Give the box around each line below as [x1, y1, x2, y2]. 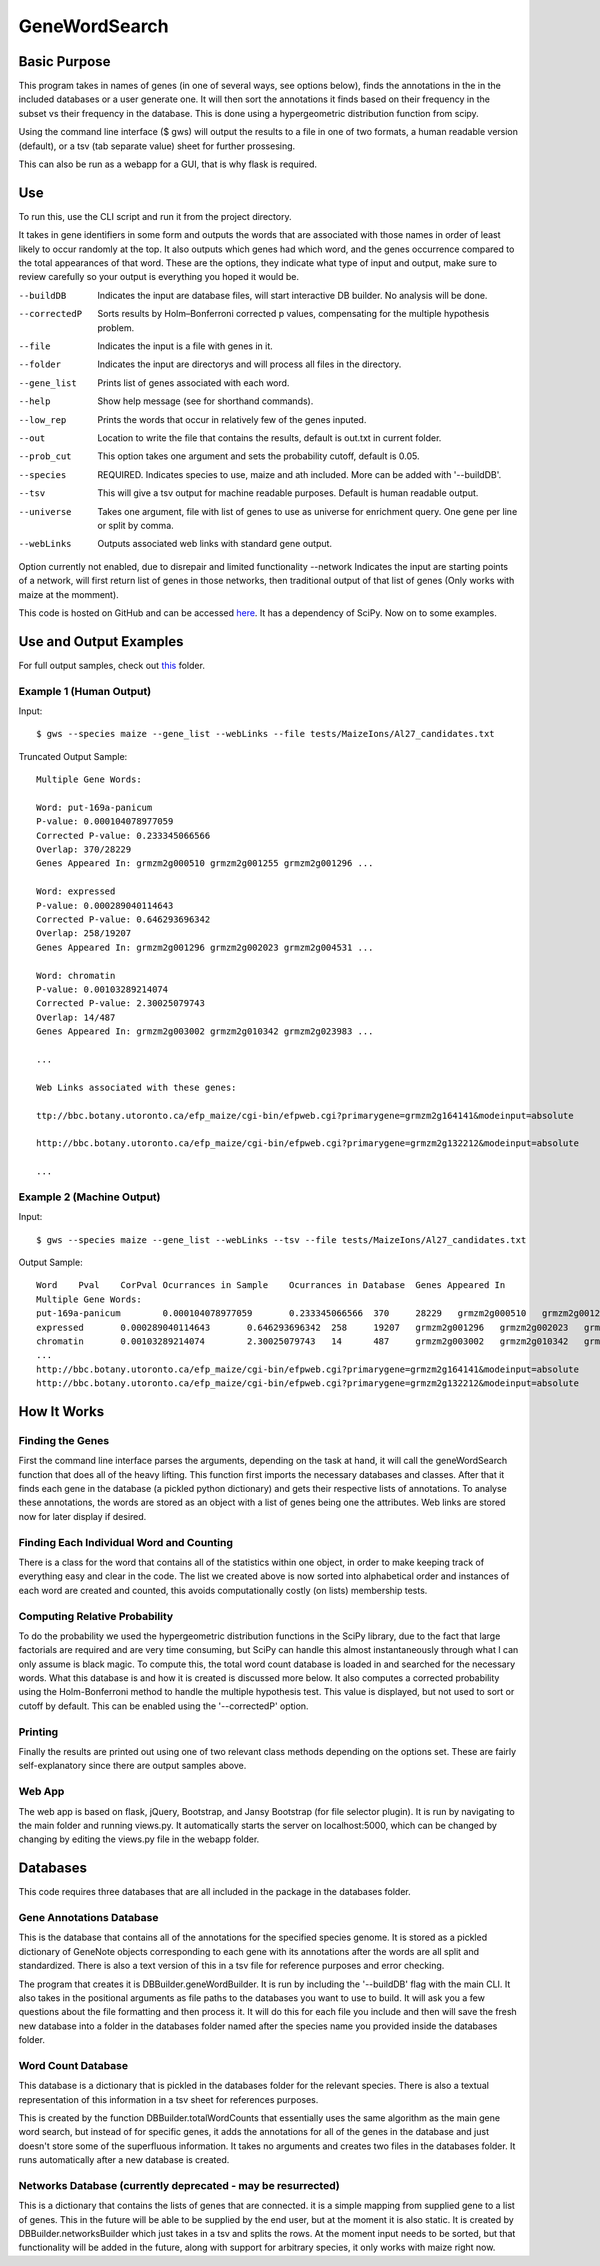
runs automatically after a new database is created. [18, 2154, 230, 2166]
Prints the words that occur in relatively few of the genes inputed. [97, 413, 367, 425]
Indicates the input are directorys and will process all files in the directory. [97, 358, 402, 370]
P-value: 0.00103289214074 [36, 983, 169, 995]
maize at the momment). [18, 588, 119, 600]
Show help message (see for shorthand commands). [97, 395, 314, 407]
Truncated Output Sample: [18, 750, 128, 762]
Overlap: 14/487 [36, 1011, 116, 1023]
